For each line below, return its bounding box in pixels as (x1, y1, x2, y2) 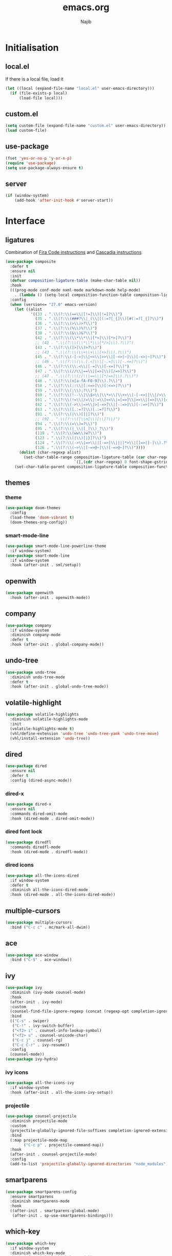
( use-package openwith (5, 591, 54, 596)
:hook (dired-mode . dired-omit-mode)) (10, 816, 95, 821)
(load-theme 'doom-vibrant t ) (10, 515, 74, 520)
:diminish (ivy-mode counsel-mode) (10, 990, 86, 995)
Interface (5, 215, 45, 227)
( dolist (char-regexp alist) (18, 449, 81, 455)
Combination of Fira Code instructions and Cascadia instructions (5, 249, 142, 255)
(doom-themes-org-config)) (10, 520, 68, 525)
